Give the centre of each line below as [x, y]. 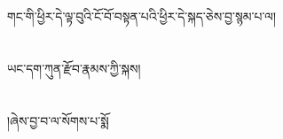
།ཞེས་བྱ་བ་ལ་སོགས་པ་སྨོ [58, 120]
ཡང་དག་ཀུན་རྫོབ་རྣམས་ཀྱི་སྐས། [74, 68]
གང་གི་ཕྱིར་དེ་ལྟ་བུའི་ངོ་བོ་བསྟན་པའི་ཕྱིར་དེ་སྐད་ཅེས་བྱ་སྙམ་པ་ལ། [141, 16]
